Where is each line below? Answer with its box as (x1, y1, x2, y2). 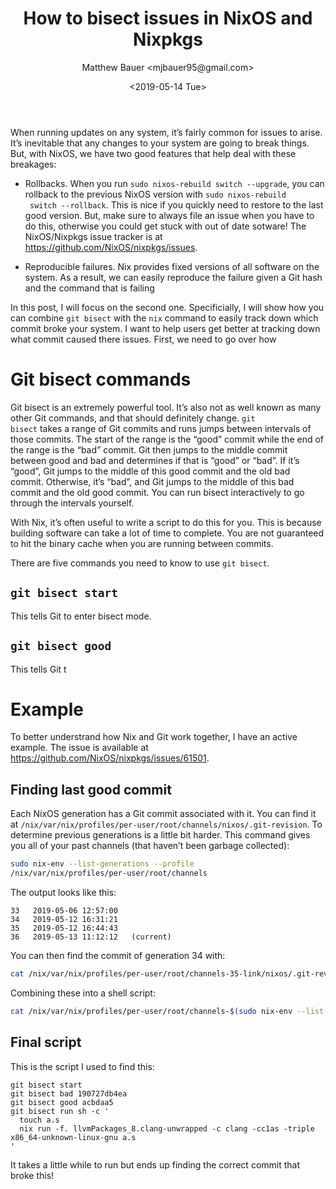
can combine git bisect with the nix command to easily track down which (10, 312, 319, 324)
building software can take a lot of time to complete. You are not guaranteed (10, 527, 325, 539)
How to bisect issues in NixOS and (23, 7, 313, 30)
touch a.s (19, 1115, 60, 1125)
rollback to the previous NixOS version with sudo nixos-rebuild (24, 188, 287, 200)
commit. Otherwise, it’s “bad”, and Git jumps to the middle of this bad (10, 475, 295, 487)
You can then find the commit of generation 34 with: (10, 950, 226, 961)
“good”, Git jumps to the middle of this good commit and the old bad (10, 465, 291, 477)
